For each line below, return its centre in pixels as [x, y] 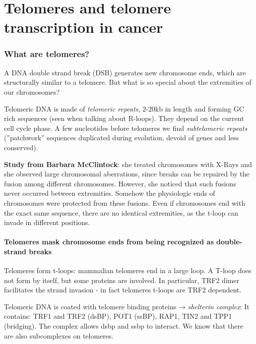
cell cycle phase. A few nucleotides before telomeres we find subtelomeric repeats [126, 128]
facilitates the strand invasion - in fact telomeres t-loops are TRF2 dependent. [123, 290]
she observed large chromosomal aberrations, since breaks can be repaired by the [127, 174]
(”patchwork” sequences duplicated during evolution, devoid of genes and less [122, 138]
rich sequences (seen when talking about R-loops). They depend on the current [124, 118]
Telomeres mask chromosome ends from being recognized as [109, 242]
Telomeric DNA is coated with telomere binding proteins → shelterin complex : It [127, 306]
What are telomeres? [47, 54]
